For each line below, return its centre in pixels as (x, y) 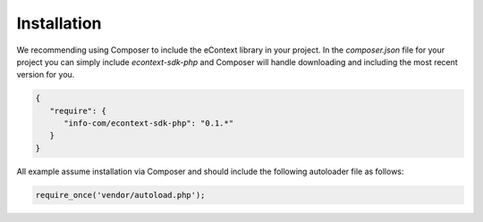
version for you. (46, 75)
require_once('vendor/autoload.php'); (120, 195)
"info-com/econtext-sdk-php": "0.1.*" (149, 123)
